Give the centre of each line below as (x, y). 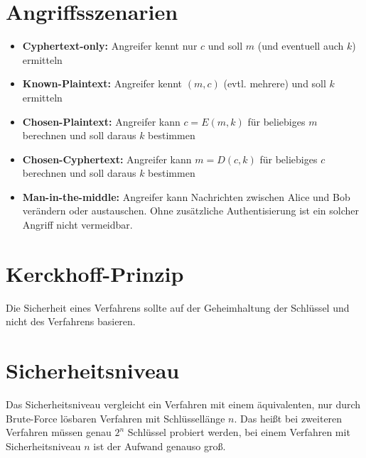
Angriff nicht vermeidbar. (77, 225)
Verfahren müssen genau (59, 432)
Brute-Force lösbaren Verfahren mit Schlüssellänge (115, 418)
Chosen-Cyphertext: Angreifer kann (107, 159)
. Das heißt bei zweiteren (288, 418)
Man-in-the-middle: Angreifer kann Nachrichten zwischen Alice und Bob (186, 196)
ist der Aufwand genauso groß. (160, 446)
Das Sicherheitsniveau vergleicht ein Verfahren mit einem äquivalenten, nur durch (183, 404)
